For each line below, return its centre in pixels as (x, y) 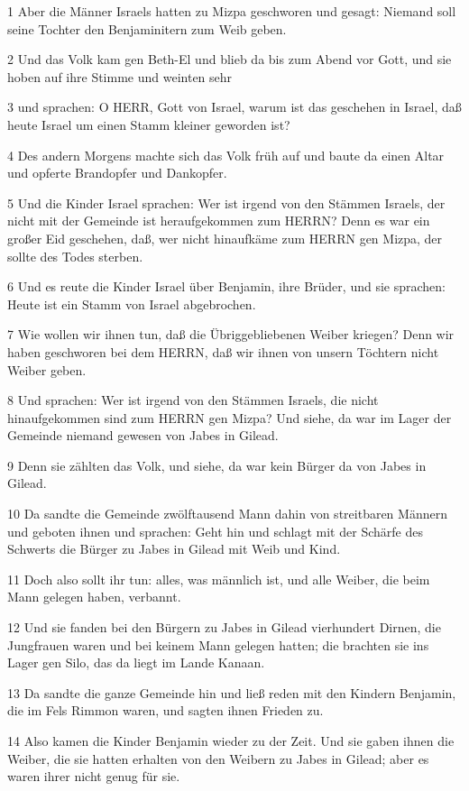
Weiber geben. (47, 369)
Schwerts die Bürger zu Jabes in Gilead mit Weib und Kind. (174, 549)
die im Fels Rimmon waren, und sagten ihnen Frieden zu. (166, 710)
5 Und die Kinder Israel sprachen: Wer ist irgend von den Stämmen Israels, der (226, 202)
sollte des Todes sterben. (75, 256)
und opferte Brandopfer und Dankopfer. (117, 173)
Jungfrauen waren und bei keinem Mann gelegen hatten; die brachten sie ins (218, 644)
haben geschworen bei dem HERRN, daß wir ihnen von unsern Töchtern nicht (223, 351)
